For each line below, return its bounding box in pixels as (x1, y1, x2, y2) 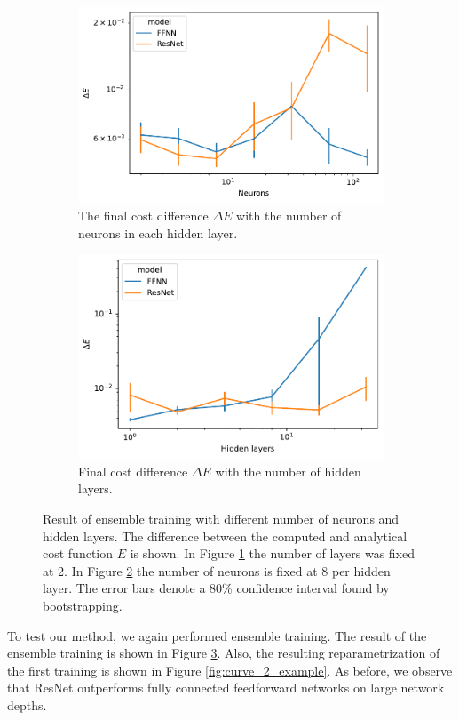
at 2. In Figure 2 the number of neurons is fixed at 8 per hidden (43, 561, 391, 580)
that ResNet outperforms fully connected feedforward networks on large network (7, 678, 445, 697)
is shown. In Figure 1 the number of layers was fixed (130, 544, 415, 563)
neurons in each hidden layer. (78, 223, 238, 242)
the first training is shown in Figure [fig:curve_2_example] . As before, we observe (7, 660, 453, 679)
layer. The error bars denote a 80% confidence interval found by (43, 579, 390, 597)
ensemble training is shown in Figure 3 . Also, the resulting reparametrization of (7, 644, 440, 662)
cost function (43, 544, 114, 563)
